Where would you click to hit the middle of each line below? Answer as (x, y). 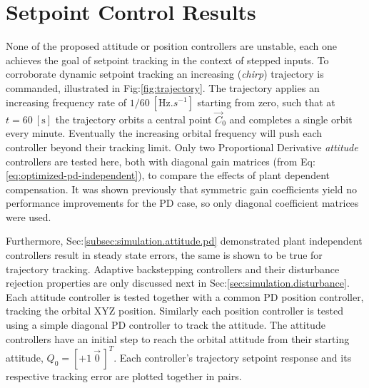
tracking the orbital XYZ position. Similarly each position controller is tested (175, 311)
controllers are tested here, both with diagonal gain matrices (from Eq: (161, 161)
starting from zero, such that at (266, 102)
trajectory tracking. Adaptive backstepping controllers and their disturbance (173, 269)
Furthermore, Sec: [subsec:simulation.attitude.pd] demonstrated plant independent (184, 241)
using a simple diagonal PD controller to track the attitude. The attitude (166, 325)
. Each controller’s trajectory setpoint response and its (233, 357)
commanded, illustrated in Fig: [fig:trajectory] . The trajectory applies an (163, 87)
